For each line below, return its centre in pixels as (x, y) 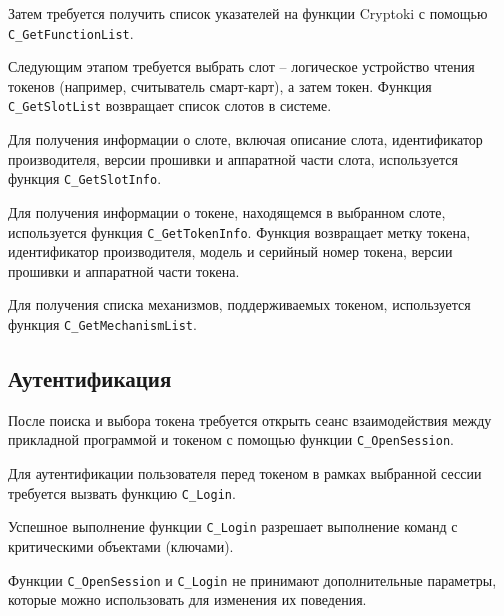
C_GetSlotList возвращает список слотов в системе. (170, 105)
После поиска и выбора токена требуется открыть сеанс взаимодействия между (250, 419)
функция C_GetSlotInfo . (85, 178)
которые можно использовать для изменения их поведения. (187, 599)
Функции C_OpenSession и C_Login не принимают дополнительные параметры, (252, 579)
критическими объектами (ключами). (121, 545)
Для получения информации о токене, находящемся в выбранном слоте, (227, 211)
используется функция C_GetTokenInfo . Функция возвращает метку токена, (239, 231)
